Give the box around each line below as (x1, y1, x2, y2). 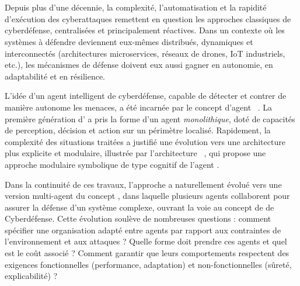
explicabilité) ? (5, 270, 58, 282)
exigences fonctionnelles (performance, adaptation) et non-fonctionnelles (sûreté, (5, 258, 292, 270)
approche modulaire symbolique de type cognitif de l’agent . (5, 158, 219, 170)
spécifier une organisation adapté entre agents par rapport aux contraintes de (5, 223, 281, 236)
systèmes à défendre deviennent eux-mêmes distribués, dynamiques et (5, 35, 253, 47)
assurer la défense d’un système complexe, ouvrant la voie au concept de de (5, 201, 274, 213)
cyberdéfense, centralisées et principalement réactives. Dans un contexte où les (5, 24, 285, 36)
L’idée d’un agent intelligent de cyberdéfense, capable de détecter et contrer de (5, 89, 287, 102)
